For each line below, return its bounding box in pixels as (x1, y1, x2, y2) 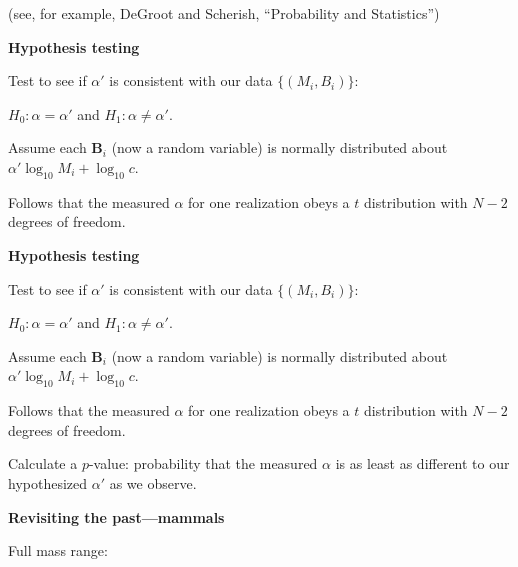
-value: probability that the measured (88, 453, 318, 474)
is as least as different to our (335, 453, 510, 474)
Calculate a (8, 453, 78, 474)
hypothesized (8, 472, 88, 493)
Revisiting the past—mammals (8, 506, 225, 527)
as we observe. (109, 472, 197, 493)
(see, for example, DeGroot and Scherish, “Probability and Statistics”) (8, 3, 440, 23)
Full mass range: (8, 540, 108, 561)
